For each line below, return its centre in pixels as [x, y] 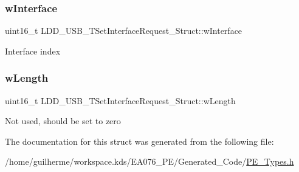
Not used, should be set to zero [63, 121]
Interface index [33, 51]
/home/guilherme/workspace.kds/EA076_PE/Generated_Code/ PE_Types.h [149, 161]
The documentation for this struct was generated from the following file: [139, 141]
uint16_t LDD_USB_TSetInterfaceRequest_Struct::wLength [120, 100]
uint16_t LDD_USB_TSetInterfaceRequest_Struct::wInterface [124, 31]
